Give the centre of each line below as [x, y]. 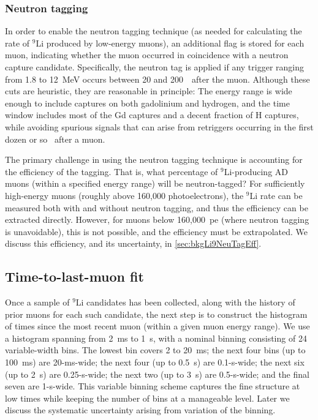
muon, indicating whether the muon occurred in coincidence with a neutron [147, 55]
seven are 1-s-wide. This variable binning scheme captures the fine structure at [153, 386]
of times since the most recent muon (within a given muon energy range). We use [157, 326]
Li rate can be [276, 195]
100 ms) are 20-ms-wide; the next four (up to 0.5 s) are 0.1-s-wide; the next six [155, 362]
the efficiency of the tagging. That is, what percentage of [112, 171]
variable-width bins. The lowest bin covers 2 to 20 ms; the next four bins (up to [155, 350]
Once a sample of [37, 302]
